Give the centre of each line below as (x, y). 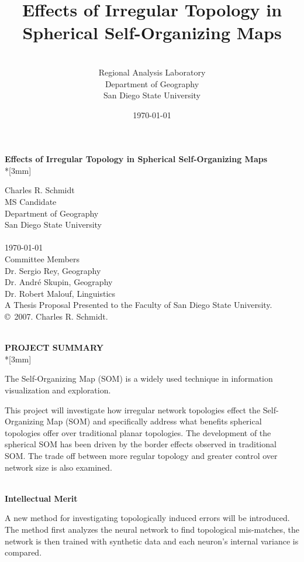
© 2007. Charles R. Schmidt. (56, 316)
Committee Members (42, 259)
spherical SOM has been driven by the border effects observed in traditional (141, 444)
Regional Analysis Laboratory (152, 72)
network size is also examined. (58, 467)
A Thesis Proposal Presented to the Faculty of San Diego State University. (139, 305)
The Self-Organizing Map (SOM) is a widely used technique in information (139, 378)
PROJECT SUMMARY (54, 347)
